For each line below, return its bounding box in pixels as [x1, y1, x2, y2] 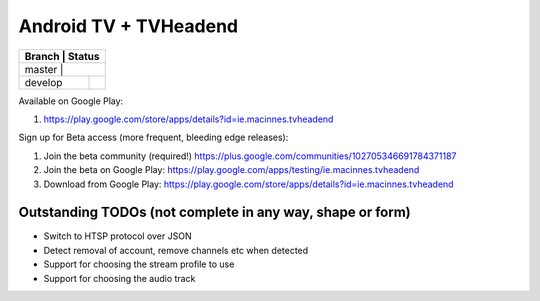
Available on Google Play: [18, 95, 124, 107]
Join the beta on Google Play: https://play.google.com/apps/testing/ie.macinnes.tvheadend [43, 164, 420, 176]
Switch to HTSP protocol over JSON [43, 230, 192, 242]
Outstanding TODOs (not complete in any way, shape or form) [18, 204, 411, 221]
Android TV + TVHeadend [18, 15, 239, 37]
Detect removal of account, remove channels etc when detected [43, 244, 309, 256]
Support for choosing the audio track [43, 272, 196, 284]
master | [24, 62, 64, 76]
